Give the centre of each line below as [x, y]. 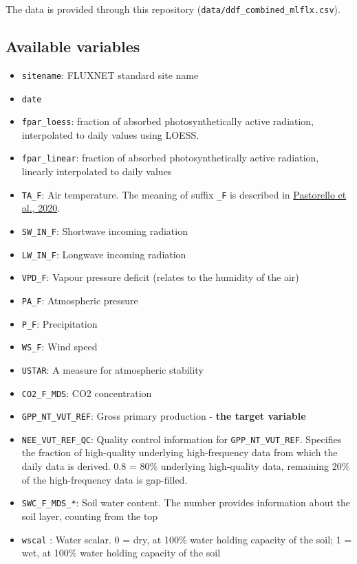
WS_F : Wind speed [60, 347]
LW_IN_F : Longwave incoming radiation [104, 254]
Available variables [73, 46]
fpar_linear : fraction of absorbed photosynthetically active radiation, [170, 158]
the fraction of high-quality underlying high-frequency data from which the [180, 452]
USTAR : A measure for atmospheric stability [112, 369]
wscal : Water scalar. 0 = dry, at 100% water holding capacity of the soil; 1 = [187, 539]
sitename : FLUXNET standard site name [110, 75]
